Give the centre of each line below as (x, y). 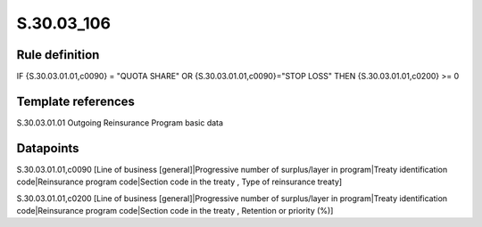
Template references (76, 101)
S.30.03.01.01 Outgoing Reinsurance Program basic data (120, 122)
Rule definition (58, 55)
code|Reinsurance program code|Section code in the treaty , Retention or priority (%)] (175, 211)
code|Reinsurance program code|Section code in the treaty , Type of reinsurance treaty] (179, 182)
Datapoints (48, 148)
